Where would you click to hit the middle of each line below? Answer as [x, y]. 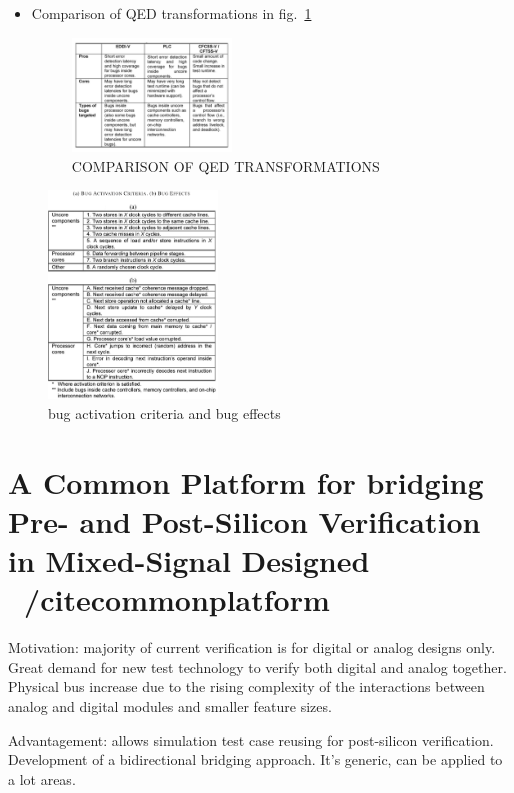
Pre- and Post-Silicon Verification [244, 520]
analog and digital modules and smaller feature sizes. [170, 705]
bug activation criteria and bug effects [164, 412]
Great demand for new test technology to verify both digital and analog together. [257, 666]
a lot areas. [42, 778]
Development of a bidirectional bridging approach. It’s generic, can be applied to [255, 759]
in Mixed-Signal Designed [189, 560]
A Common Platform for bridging [246, 481]
